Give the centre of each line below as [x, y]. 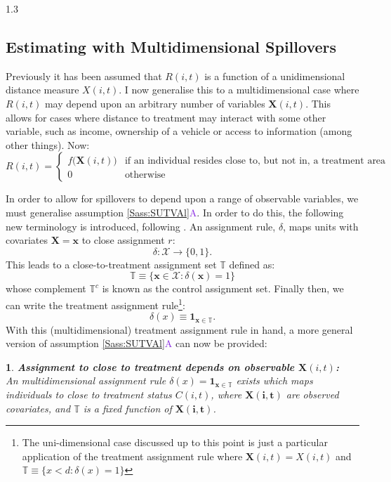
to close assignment [123, 240]
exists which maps [274, 380]
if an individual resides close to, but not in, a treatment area [255, 161]
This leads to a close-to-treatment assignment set [111, 264]
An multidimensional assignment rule [86, 380]
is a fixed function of [127, 408]
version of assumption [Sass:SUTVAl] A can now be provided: [137, 343]
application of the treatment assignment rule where [132, 456]
